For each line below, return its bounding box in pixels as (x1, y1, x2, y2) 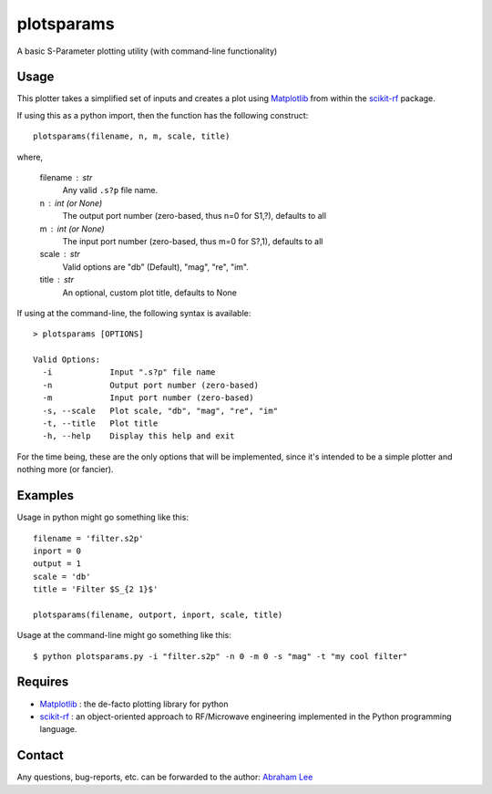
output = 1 (33, 559, 82, 569)
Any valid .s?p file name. (62, 185, 159, 196)
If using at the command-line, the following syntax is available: (16, 307, 251, 318)
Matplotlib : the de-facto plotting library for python (39, 698, 229, 709)
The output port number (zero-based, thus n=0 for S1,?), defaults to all (62, 211, 327, 222)
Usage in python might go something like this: (16, 511, 189, 523)
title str (39, 274, 75, 285)
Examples (16, 488, 75, 503)
